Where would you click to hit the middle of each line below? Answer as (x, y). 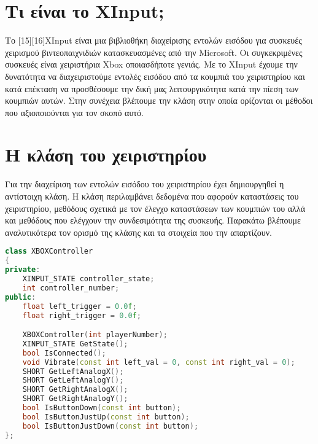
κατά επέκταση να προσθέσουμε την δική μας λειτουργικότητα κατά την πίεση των (152, 88)
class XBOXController (49, 251)
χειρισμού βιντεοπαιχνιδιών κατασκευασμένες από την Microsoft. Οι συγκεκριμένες (154, 52)
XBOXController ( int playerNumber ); (95, 335)
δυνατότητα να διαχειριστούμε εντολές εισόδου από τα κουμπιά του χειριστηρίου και (155, 76)
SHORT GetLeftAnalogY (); (73, 380)
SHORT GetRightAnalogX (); (75, 390)
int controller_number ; (71, 288)
